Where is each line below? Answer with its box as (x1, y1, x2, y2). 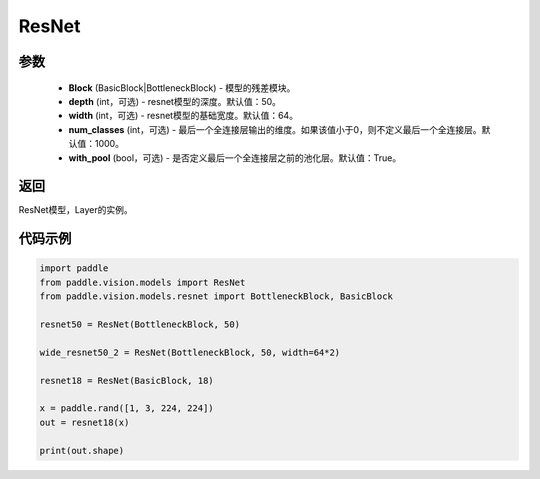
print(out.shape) (39, 445, 125, 456)
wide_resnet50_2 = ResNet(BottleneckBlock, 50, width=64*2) (39, 346, 341, 358)
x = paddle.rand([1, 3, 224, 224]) (39, 403, 214, 414)
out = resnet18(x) (39, 416, 130, 428)
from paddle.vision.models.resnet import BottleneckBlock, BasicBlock (39, 291, 394, 302)
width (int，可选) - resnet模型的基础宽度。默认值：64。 (68, 110, 299, 122)
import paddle (39, 263, 109, 274)
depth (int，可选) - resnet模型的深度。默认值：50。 (68, 95, 282, 107)
